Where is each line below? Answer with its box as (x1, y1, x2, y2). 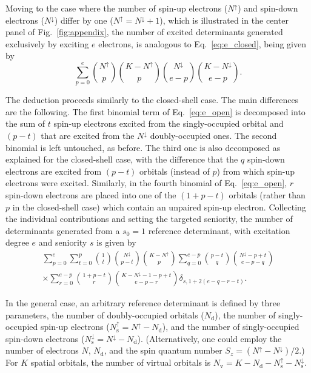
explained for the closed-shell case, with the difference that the (5, 153, 238, 166)
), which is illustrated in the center (159, 13, 289, 26)
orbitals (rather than (229, 189, 306, 201)
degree (5, 236, 29, 249)
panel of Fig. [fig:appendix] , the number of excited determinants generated (5, 25, 283, 38)
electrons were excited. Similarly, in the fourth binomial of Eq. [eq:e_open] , (5, 176, 287, 189)
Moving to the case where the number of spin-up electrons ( (5, 2, 228, 14)
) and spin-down (238, 2, 298, 14)
